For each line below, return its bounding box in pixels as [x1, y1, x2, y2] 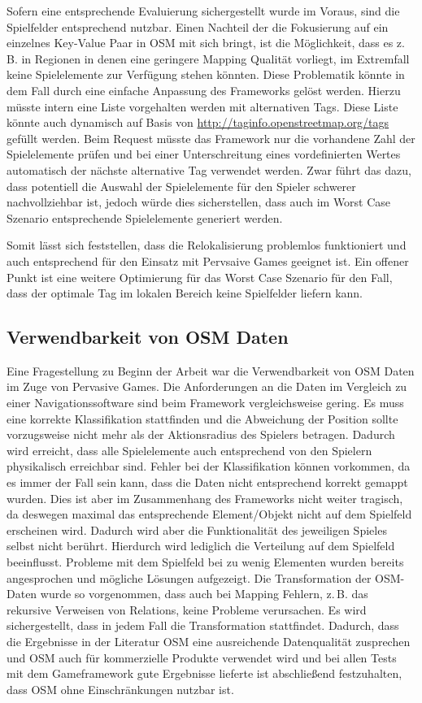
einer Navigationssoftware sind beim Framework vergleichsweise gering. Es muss [7, 394, 404, 411]
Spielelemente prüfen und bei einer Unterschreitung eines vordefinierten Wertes [7, 145, 401, 163]
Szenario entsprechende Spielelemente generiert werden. [7, 209, 283, 226]
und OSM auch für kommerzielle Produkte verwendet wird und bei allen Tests [7, 649, 397, 666]
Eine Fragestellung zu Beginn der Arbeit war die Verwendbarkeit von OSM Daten [7, 362, 415, 379]
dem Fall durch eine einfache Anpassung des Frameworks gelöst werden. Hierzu [7, 81, 401, 98]
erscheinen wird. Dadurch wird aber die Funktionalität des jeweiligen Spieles [7, 521, 387, 538]
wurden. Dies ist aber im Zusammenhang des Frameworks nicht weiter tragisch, [7, 489, 403, 506]
